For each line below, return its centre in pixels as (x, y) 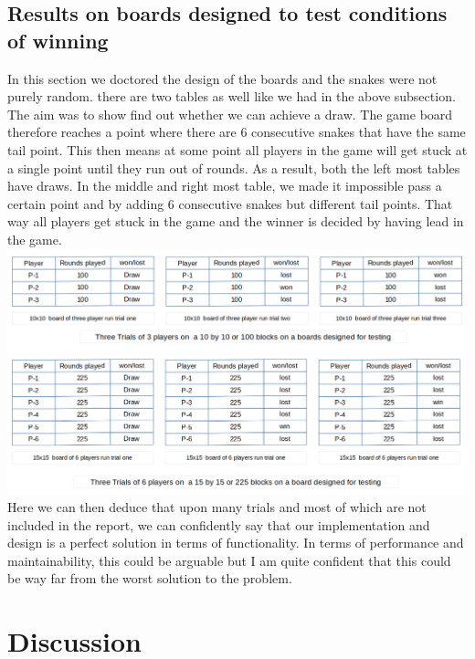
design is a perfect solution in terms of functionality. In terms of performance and (236, 543)
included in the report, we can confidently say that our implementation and (219, 524)
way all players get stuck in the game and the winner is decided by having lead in (236, 221)
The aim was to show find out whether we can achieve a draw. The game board (230, 114)
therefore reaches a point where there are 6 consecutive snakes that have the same (237, 132)
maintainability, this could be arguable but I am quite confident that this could (229, 560)
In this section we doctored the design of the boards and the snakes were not (222, 78)
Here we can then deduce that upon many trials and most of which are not (217, 507)
